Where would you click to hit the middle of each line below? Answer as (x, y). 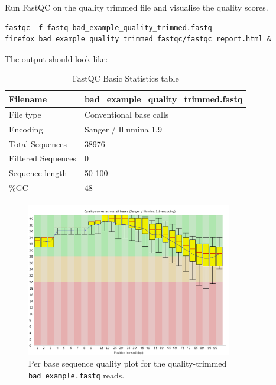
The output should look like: (56, 58)
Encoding (26, 129)
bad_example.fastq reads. (77, 375)
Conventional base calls (126, 114)
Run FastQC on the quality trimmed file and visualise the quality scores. (137, 7)
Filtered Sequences (43, 158)
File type (25, 114)
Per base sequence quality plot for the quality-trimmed (128, 363)
